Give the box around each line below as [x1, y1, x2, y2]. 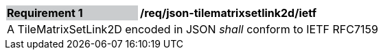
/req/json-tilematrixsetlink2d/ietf [140, 6, 316, 20]
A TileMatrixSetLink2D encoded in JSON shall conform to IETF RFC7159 [7, 22, 378, 36]
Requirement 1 [7, 6, 83, 20]
